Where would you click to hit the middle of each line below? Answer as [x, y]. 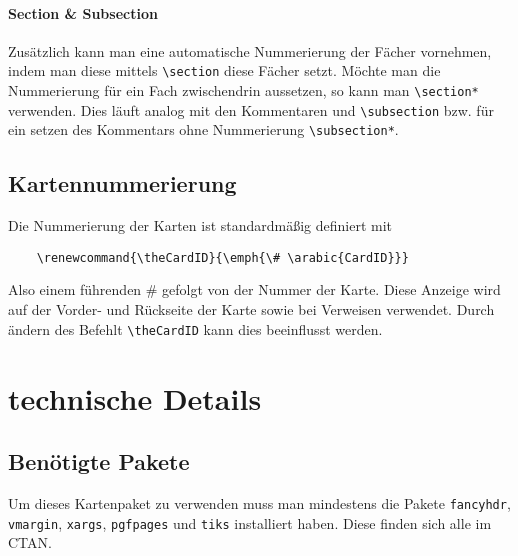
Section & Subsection [83, 12]
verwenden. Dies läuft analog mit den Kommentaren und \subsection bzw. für [251, 109]
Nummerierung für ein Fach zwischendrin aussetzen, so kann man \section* [243, 90]
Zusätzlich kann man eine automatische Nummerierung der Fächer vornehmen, [250, 50]
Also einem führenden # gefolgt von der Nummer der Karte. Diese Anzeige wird [254, 289]
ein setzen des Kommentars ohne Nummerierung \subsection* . [203, 129]
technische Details [135, 397]
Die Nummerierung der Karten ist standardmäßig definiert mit [200, 225]
